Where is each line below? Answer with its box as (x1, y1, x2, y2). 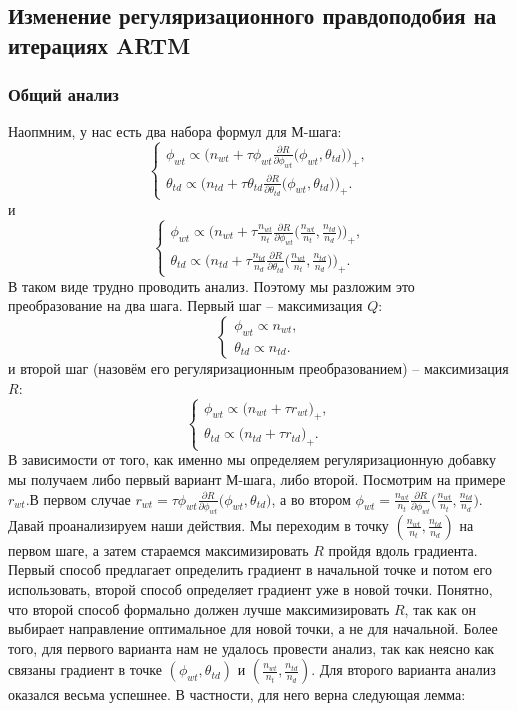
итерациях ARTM (8, 29, 191, 60)
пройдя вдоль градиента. (328, 539, 478, 560)
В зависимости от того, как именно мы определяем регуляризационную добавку (8, 449, 496, 470)
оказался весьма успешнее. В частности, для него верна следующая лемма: (8, 684, 466, 705)
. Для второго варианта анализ (311, 659, 496, 680)
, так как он (404, 598, 476, 619)
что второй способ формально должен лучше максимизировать (8, 598, 390, 619)
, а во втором (271, 488, 351, 509)
